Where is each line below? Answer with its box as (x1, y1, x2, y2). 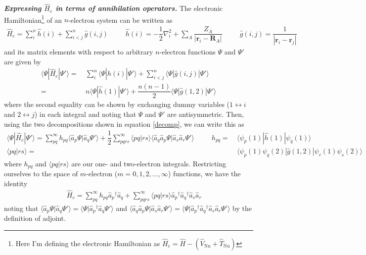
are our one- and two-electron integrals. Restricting (71, 158, 227, 169)
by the (232, 203, 252, 213)
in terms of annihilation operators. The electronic (55, 3, 223, 13)
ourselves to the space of (4, 168, 78, 179)
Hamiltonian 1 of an (4, 13, 62, 25)
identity (4, 178, 28, 189)
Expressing (4, 3, 42, 13)
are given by (4, 56, 41, 66)
